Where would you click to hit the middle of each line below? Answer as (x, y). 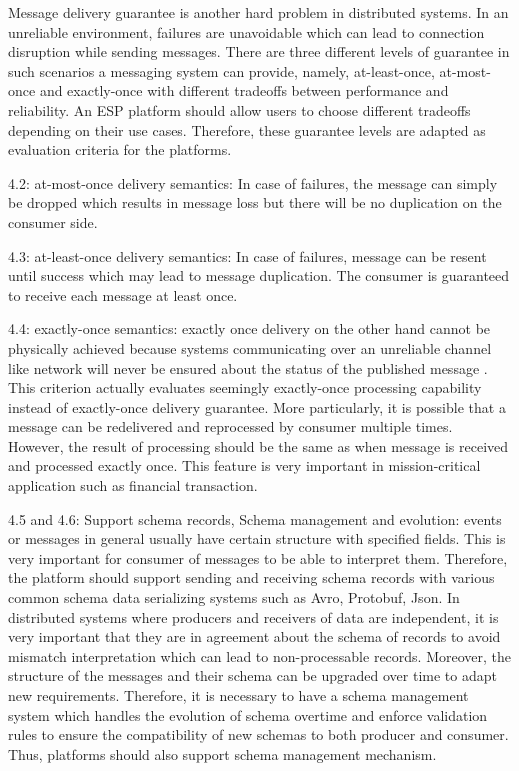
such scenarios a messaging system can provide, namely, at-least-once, (221, 70)
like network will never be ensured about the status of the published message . (248, 367)
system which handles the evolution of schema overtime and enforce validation (248, 714)
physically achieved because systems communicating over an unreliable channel (250, 347)
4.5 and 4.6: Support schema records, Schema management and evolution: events (255, 518)
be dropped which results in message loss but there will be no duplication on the (255, 202)
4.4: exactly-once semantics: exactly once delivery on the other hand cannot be (249, 328)
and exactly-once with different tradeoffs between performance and (244, 90)
